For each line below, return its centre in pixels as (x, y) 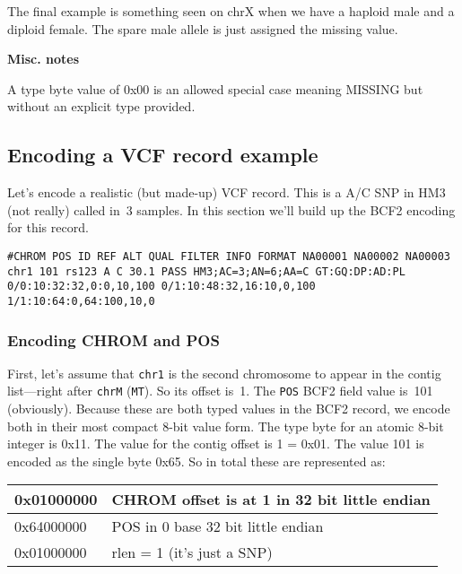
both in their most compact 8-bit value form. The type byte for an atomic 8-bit (226, 426)
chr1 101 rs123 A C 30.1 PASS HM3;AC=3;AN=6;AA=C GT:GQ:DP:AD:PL (206, 271)
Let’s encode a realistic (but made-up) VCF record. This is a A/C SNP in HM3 (227, 192)
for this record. (48, 227)
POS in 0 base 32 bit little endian (218, 526)
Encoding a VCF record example (163, 155)
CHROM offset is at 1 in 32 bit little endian (271, 500)
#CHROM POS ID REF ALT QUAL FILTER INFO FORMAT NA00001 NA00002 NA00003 (229, 256)
